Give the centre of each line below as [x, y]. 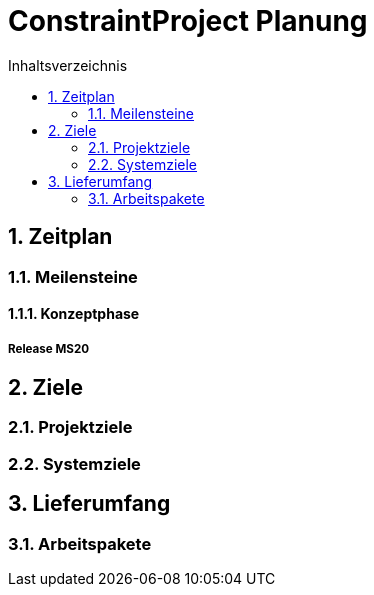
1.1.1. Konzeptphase [74, 314]
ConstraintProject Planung [188, 21]
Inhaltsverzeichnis [68, 65]
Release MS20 [49, 348]
